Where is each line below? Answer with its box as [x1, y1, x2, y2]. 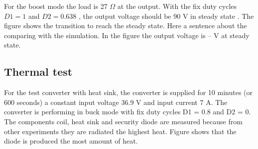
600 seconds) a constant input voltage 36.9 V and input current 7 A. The [4, 97, 228, 107]
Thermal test [4, 64, 73, 79]
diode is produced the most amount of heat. [4, 136, 138, 146]
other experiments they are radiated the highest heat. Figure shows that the [4, 126, 237, 136]
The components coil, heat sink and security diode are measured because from [4, 116, 243, 126]
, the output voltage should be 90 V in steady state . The [78, 10, 254, 21]
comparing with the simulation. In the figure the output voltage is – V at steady [4, 30, 250, 40]
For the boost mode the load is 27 [4, 1, 108, 11]
